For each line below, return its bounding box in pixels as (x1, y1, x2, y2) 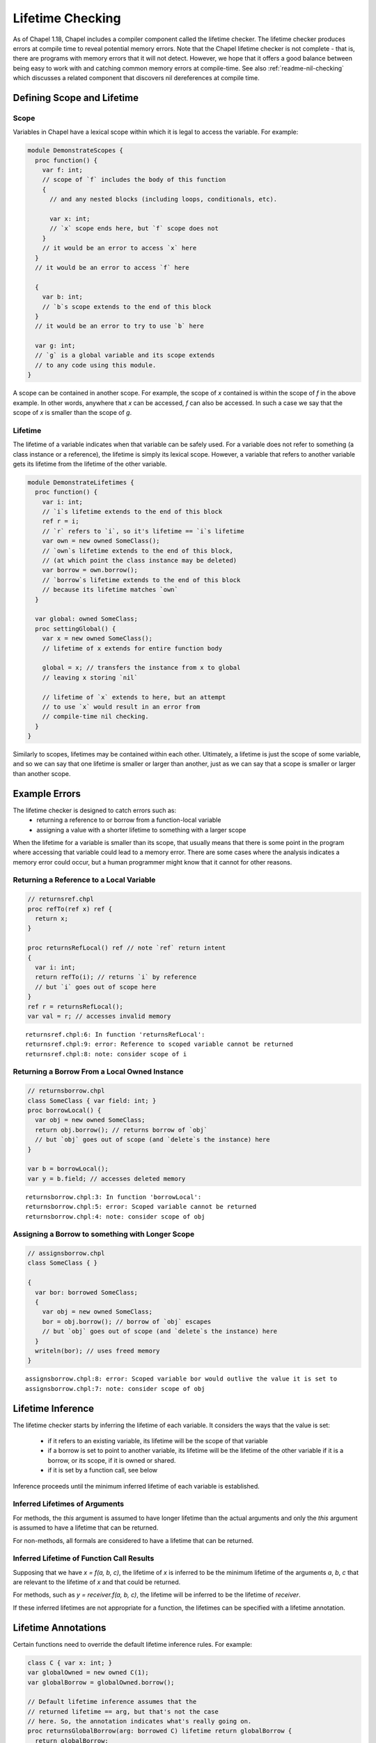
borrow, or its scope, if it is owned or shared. (47, 1456, 176, 1464)
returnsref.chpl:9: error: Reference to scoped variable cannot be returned (25, 1040, 294, 1049)
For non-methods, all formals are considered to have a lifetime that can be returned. (13, 1536, 254, 1544)
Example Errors (13, 788, 81, 800)
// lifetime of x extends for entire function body (42, 644, 223, 652)
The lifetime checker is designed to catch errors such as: (13, 806, 177, 814)
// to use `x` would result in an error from (42, 703, 201, 710)
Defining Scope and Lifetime (13, 91, 139, 104)
